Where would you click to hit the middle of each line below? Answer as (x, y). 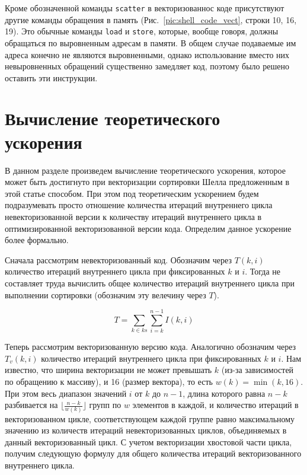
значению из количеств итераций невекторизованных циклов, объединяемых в (146, 430)
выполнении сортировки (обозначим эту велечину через (105, 294)
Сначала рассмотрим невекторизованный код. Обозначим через (118, 259)
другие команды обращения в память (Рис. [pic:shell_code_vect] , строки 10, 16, (151, 19)
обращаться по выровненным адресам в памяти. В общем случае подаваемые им (151, 42)
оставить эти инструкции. (51, 77)
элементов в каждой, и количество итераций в (215, 405)
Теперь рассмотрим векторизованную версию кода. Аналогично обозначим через (151, 347)
